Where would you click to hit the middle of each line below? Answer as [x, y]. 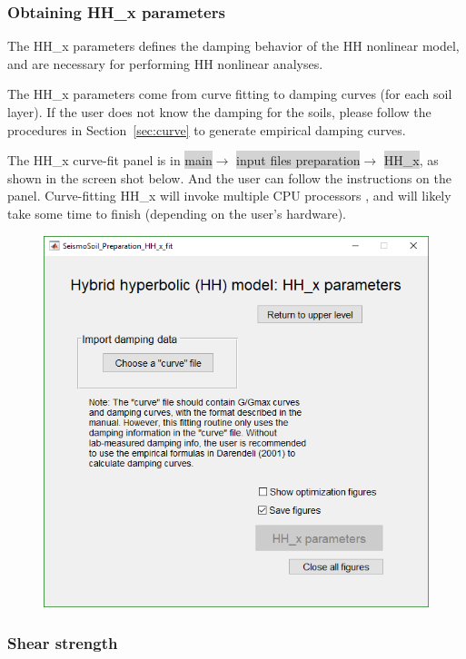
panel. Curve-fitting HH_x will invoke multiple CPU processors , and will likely [229, 196]
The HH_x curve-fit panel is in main [110, 160]
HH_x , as [411, 160]
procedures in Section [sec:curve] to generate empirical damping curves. [207, 129]
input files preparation [298, 160]
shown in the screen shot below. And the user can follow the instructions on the [230, 177]
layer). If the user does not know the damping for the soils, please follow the [219, 112]
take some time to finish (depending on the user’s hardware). [177, 213]
